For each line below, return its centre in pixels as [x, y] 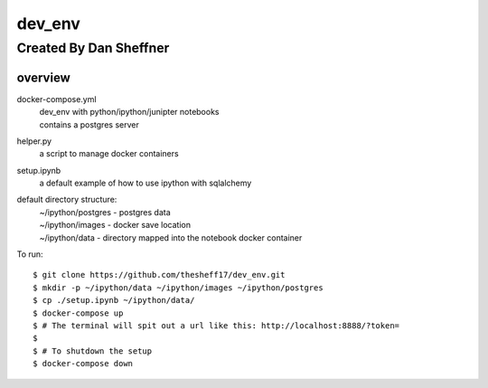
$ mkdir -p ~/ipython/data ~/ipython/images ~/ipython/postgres [178, 288]
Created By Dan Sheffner [93, 48]
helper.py [34, 141]
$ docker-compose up [78, 313]
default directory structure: [67, 200]
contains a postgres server [89, 124]
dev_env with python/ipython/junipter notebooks [129, 112]
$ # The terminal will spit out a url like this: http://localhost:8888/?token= [216, 325]
